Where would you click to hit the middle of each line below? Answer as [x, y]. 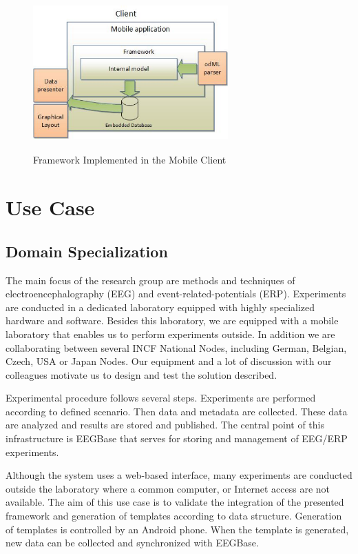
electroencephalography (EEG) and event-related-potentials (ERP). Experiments [176, 294]
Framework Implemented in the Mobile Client [130, 160]
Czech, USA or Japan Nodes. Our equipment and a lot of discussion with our [169, 361]
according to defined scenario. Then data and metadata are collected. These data [177, 411]
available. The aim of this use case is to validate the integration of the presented [175, 502]
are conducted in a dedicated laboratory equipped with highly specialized [160, 307]
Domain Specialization [87, 251]
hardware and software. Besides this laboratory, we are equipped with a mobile [172, 320]
